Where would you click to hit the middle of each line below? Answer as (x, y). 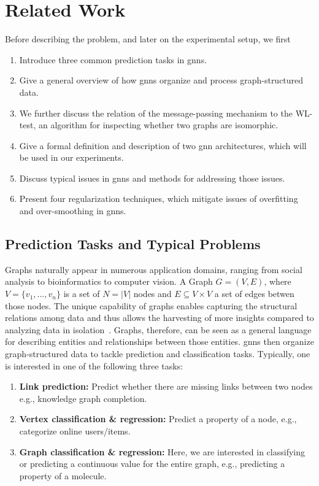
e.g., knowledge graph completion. (83, 398)
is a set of (82, 294)
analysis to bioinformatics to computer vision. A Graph (109, 281)
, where (278, 281)
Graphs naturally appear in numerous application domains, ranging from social (154, 269)
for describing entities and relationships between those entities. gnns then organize (159, 341)
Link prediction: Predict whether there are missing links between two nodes (166, 386)
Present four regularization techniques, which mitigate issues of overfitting (159, 199)
